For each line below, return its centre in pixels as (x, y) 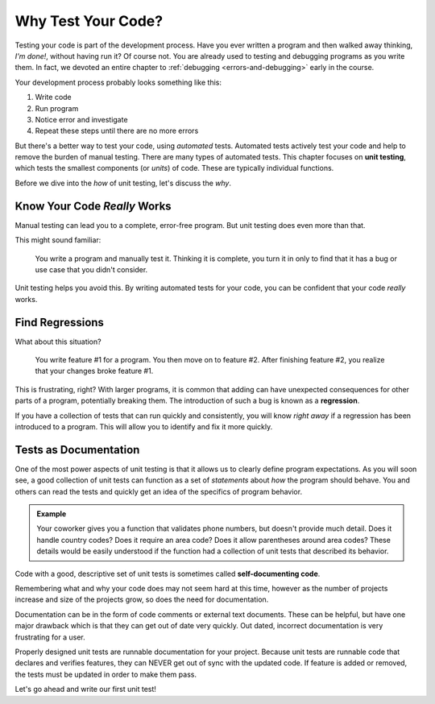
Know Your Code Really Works (93, 206)
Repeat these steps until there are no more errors (117, 131)
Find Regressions (60, 322)
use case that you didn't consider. (91, 269)
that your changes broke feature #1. (94, 371)
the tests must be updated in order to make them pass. (106, 674)
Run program (57, 108)
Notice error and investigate (81, 119)
